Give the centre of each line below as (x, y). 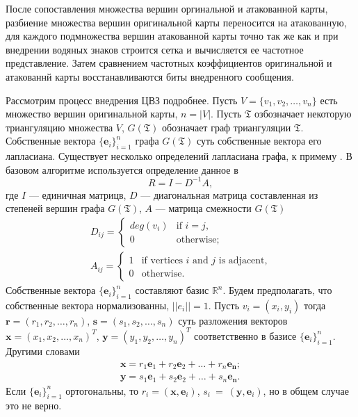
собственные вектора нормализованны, (88, 305)
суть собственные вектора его (259, 141)
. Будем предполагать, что (277, 290)
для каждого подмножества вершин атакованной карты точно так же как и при (172, 36)
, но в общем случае (306, 390)
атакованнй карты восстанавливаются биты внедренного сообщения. (150, 76)
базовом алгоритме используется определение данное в (122, 169)
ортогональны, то (102, 390)
